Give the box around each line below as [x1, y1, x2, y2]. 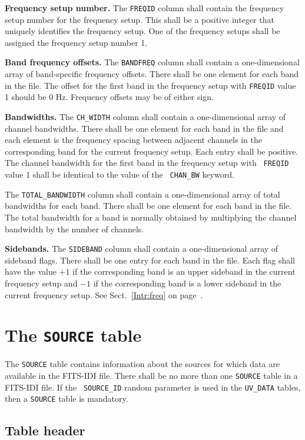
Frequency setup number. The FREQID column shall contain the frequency [5, 2, 284, 14]
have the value [5, 265, 57, 278]
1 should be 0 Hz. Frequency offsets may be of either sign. [5, 91, 214, 103]
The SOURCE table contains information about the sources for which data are [5, 358, 280, 370]
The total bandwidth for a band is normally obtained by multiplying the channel [5, 211, 297, 223]
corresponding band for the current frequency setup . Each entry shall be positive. [5, 145, 299, 157]
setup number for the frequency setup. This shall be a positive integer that [5, 13, 274, 25]
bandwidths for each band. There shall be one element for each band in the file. [5, 199, 292, 212]
